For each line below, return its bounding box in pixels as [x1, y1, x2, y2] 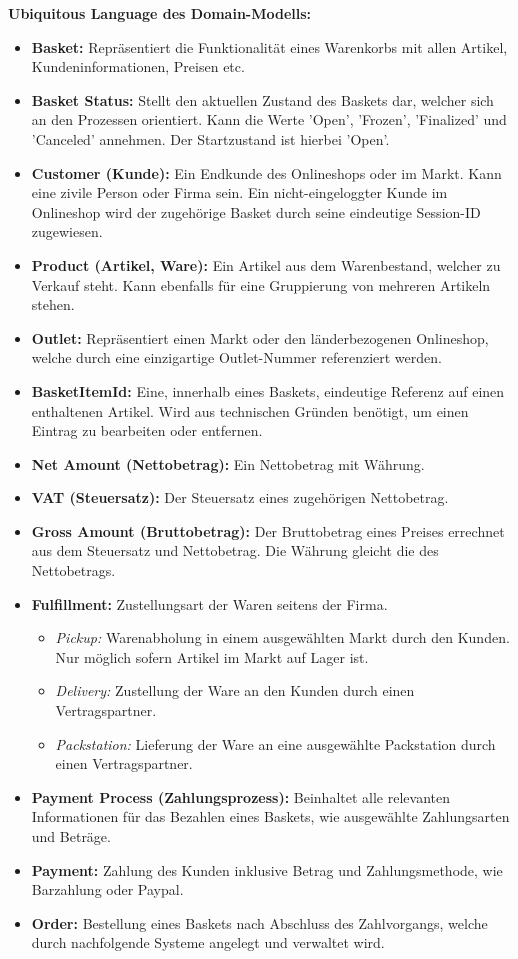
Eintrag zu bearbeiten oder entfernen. [31, 420, 263, 441]
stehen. [31, 294, 75, 315]
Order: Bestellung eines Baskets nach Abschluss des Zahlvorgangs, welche [31, 912, 488, 933]
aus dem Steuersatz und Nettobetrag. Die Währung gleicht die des [31, 540, 439, 561]
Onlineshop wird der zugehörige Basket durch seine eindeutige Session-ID [31, 201, 481, 222]
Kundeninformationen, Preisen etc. [31, 56, 245, 77]
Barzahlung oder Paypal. [31, 879, 184, 900]
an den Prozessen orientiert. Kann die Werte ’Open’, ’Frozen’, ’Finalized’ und [31, 109, 507, 130]
